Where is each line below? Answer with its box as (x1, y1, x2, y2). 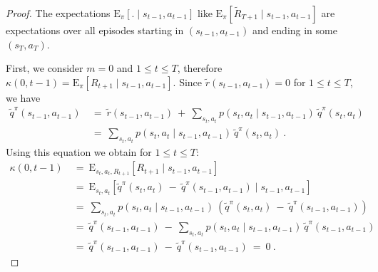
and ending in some (252, 23, 337, 37)
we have (6, 90, 41, 105)
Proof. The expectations (6, 6, 111, 20)
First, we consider (6, 61, 83, 75)
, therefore (177, 61, 223, 75)
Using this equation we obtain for (6, 144, 152, 159)
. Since (173, 74, 203, 89)
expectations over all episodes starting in (6, 23, 184, 37)
